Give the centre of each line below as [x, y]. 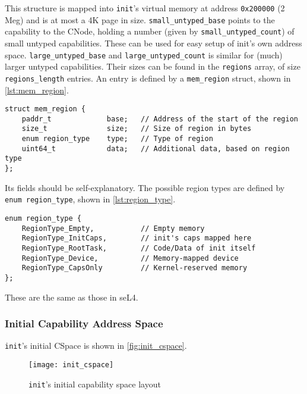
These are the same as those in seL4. [72, 297]
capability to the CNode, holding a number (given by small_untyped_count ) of [150, 31]
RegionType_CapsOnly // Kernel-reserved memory [134, 268]
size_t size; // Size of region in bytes [137, 129]
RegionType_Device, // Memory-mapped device [130, 258]
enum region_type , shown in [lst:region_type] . [90, 199]
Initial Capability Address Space [84, 323]
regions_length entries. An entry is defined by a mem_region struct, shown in [148, 78]
